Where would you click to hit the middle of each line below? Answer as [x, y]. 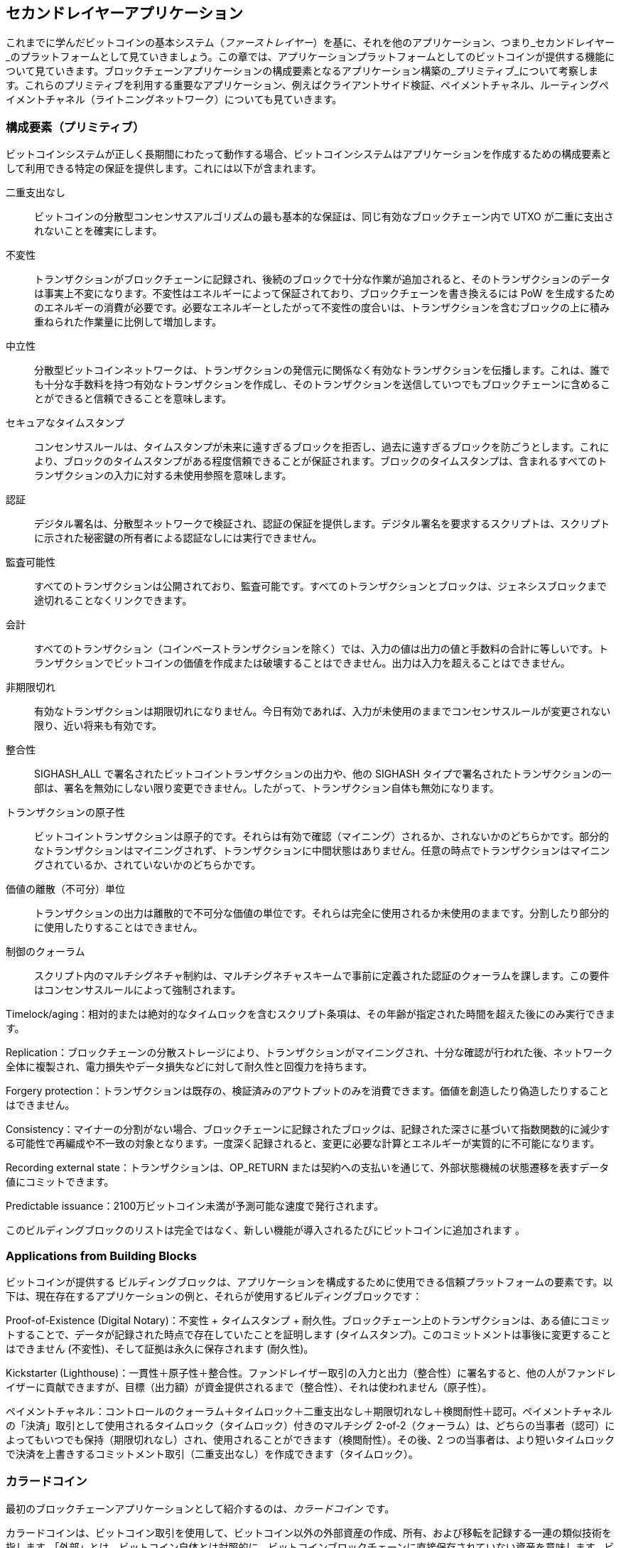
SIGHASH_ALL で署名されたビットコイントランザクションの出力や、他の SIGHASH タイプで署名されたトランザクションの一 [323, 774]
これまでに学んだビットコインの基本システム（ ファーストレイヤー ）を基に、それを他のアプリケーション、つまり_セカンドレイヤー [310, 43]
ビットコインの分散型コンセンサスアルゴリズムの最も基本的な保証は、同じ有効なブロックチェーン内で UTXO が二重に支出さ [324, 217]
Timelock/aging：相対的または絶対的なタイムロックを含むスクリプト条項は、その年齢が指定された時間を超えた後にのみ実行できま [310, 1014]
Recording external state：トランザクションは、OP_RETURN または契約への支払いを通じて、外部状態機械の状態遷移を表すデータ [308, 1168]
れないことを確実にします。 [98, 231]
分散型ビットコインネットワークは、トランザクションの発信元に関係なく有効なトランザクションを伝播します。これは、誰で [322, 370]
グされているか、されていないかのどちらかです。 [148, 865]
